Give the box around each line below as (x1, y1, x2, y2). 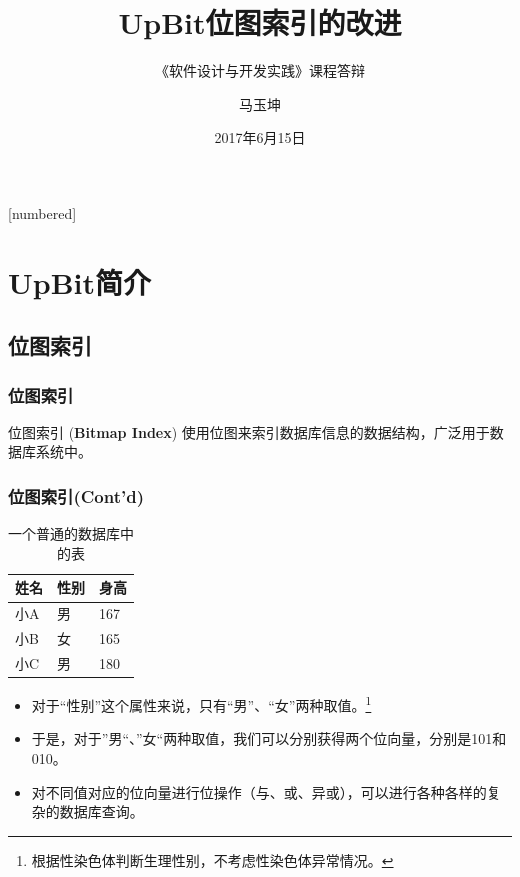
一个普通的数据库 (8, 523, 120, 544)
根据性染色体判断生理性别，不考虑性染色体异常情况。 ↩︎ (31, 849, 394, 870)
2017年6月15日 (214, 127, 306, 148)
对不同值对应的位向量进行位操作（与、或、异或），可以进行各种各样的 (31, 781, 487, 802)
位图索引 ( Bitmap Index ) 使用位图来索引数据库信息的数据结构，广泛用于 (8, 421, 490, 442)
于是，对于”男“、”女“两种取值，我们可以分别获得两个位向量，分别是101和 (31, 728, 507, 749)
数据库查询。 (59, 801, 144, 822)
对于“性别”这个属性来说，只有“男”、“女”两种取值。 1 (31, 692, 372, 715)
